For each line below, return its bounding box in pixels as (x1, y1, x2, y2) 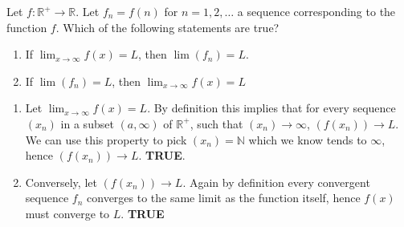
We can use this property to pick (25, 131, 187, 148)
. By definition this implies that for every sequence (147, 99, 396, 116)
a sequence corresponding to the (237, 3, 396, 19)
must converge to (25, 205, 110, 221)
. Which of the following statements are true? (55, 18, 280, 35)
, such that (190, 115, 243, 132)
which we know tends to (248, 131, 367, 148)
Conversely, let (25, 173, 97, 190)
